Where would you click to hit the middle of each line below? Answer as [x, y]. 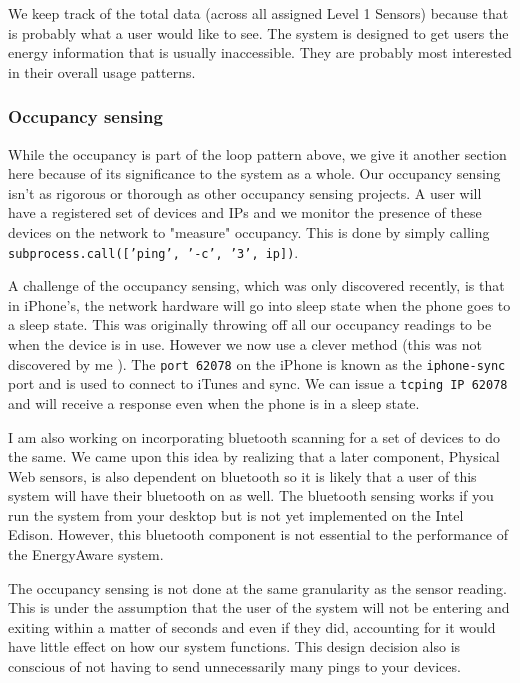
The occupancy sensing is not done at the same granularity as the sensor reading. [257, 587]
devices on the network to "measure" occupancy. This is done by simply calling [249, 231]
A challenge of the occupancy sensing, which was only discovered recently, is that [256, 285]
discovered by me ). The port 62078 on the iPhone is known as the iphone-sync [257, 363]
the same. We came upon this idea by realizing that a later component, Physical [254, 456]
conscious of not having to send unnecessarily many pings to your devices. [234, 666]
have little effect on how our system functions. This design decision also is [234, 646]
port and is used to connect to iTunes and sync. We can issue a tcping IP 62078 [258, 383]
